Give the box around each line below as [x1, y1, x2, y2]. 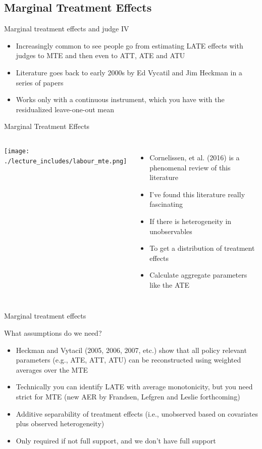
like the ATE [149, 279, 189, 290]
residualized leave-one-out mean [16, 104, 114, 114]
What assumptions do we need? [4, 328, 102, 338]
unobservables [149, 226, 192, 236]
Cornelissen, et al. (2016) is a [149, 152, 240, 162]
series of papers [16, 77, 64, 87]
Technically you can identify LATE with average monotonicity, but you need [16, 381, 253, 392]
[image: [4, 147, 30, 155]
